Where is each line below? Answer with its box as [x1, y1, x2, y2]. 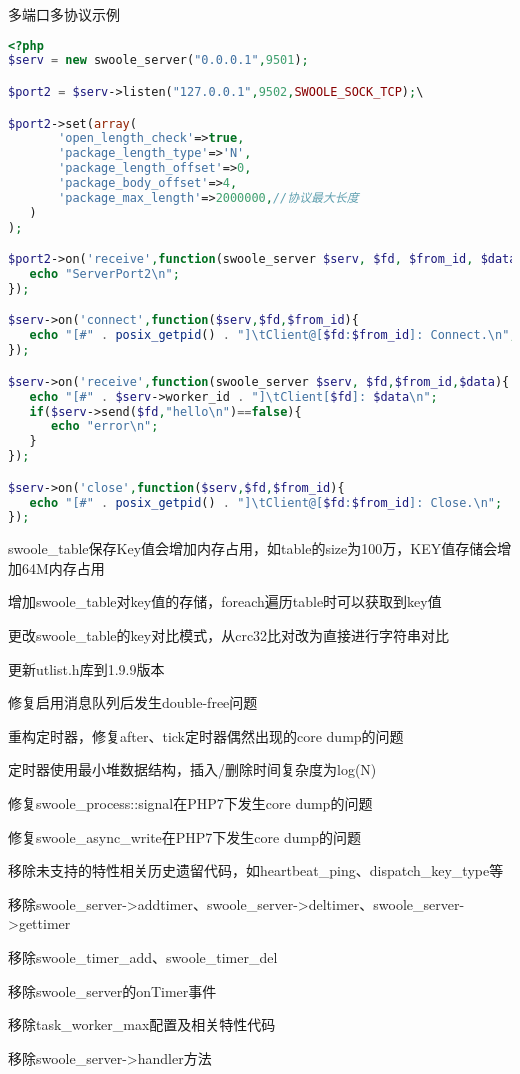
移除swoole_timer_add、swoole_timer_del [8, 947, 278, 967]
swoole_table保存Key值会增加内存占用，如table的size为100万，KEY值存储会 [8, 538, 498, 559]
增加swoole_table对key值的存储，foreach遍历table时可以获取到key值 [8, 591, 442, 612]
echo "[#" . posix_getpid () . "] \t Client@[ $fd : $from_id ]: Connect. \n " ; [29, 328, 517, 343]
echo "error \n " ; [50, 419, 159, 434]
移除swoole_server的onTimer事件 [8, 980, 217, 1001]
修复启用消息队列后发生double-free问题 [8, 692, 258, 713]
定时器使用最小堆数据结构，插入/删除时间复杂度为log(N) [8, 759, 377, 780]
